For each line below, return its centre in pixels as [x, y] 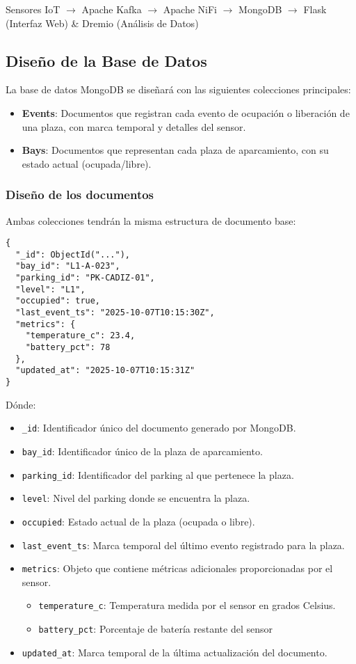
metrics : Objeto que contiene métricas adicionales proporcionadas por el [177, 568]
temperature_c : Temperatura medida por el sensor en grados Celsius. [187, 605]
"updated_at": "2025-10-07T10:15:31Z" [105, 371]
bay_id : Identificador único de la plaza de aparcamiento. [142, 451]
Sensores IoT [33, 9]
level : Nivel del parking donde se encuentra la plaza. [136, 498]
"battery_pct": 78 [68, 348]
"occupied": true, [58, 301]
